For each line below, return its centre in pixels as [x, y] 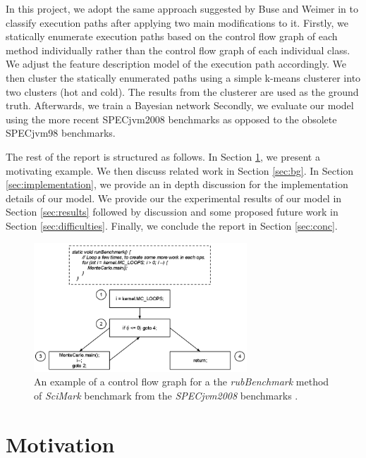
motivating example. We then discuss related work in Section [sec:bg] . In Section [180, 170]
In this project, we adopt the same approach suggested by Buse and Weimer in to [182, 8]
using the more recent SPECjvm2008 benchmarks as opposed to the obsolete [171, 119]
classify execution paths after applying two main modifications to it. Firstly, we [177, 22]
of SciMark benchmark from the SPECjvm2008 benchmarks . [166, 396]
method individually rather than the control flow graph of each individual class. [178, 50]
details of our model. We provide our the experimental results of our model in [174, 198]
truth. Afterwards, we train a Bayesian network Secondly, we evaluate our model [180, 105]
